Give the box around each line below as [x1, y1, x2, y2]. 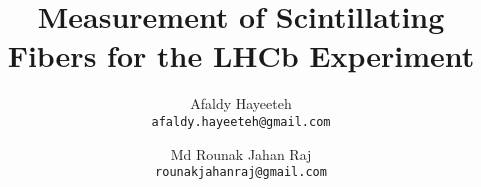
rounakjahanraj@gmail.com [155, 165, 327, 180]
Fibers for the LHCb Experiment [7, 35, 475, 76]
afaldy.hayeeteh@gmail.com [151, 114, 331, 129]
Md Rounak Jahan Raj [170, 143, 312, 164]
